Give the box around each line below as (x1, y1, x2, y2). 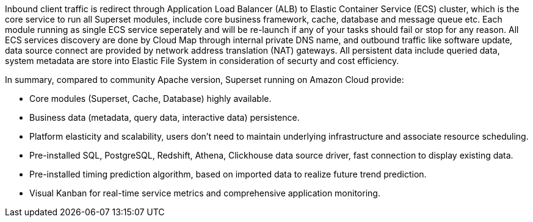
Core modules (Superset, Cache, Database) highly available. (29, 93, 272, 104)
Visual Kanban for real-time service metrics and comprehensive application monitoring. (29, 188, 380, 198)
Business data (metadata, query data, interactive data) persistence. (29, 112, 300, 123)
